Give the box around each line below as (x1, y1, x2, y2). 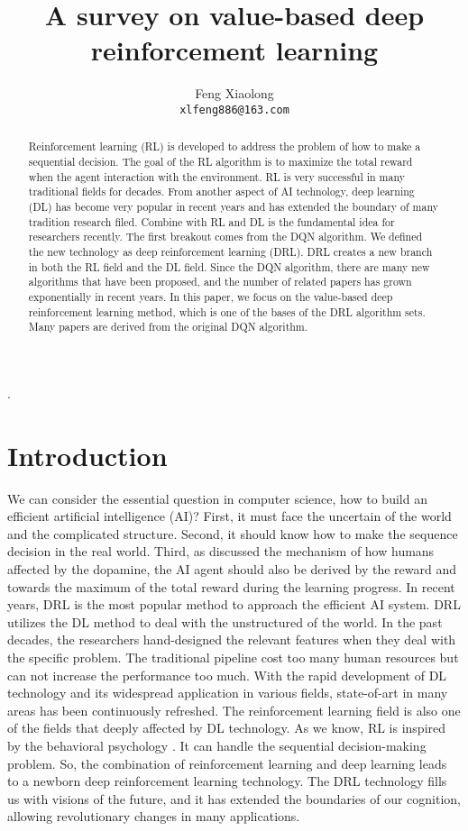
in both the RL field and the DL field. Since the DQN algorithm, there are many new (28, 259, 430, 274)
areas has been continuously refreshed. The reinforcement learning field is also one (7, 700, 461, 719)
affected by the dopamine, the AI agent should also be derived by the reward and (7, 559, 457, 578)
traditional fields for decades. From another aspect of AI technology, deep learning (28, 184, 415, 199)
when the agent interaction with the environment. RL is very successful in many (28, 169, 405, 184)
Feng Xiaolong (195, 84, 274, 103)
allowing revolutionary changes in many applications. (7, 807, 300, 826)
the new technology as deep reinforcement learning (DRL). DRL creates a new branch (28, 243, 433, 259)
